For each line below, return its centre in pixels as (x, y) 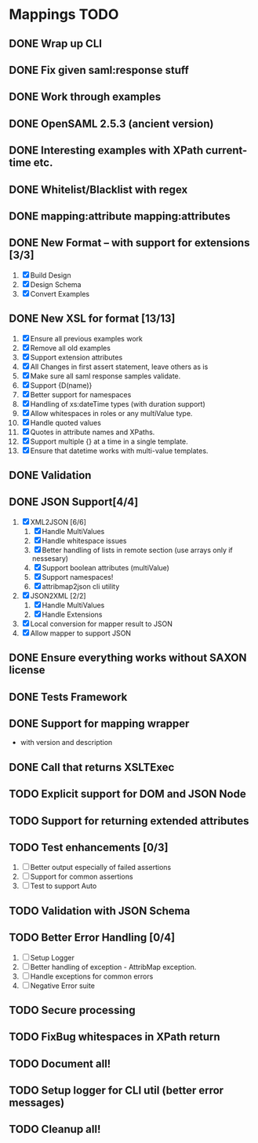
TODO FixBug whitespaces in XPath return (114, 1037)
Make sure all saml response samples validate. (105, 376)
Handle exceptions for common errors (92, 976)
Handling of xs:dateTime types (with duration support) (118, 404)
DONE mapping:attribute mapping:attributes (120, 216)
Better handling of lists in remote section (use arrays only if (138, 550)
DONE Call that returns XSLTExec (92, 767)
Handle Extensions (72, 614)
